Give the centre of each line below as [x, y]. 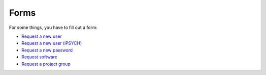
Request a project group [46, 64]
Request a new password [47, 50]
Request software [39, 57]
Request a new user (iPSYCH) [52, 43]
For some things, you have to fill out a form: [53, 27]
